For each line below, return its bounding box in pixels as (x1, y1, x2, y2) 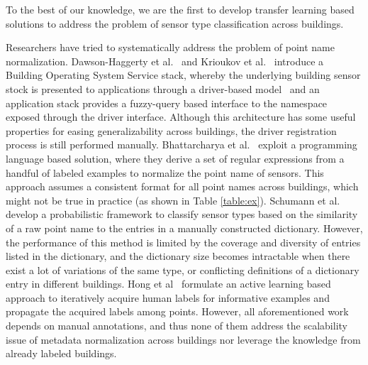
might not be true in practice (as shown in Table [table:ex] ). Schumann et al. (6, 192, 340, 207)
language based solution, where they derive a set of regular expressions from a (6, 151, 345, 165)
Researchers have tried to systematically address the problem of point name (6, 40, 335, 55)
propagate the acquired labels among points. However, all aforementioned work (6, 304, 349, 319)
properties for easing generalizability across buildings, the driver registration (6, 123, 337, 138)
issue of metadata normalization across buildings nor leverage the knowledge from (6, 332, 361, 347)
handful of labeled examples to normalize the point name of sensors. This (6, 165, 324, 180)
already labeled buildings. (6, 346, 117, 361)
